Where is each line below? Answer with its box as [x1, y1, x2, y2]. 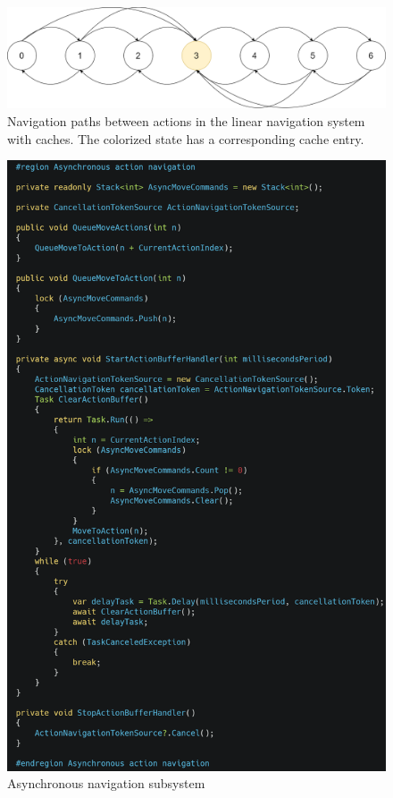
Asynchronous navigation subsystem [7, 774, 205, 793]
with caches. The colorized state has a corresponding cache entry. [7, 129, 364, 148]
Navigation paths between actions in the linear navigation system [7, 112, 365, 131]
